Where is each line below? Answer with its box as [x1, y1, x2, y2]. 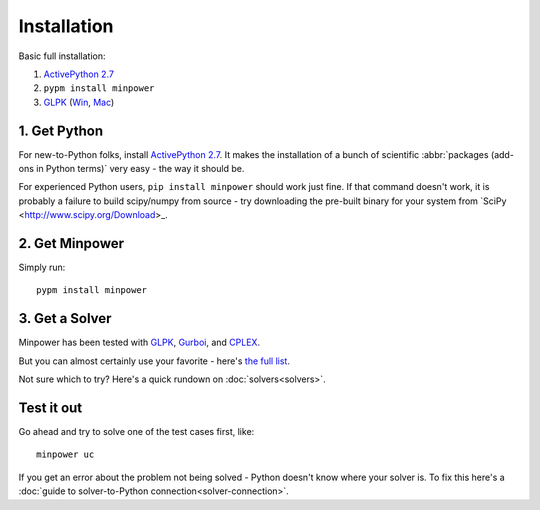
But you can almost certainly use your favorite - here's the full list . [18, 355, 290, 367]
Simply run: [18, 261, 66, 274]
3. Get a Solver [18, 310, 112, 327]
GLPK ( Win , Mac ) [43, 96, 115, 108]
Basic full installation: [18, 50, 106, 62]
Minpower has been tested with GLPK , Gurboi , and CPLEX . [18, 336, 260, 349]
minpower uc [36, 449, 95, 460]
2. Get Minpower [18, 235, 125, 252]
